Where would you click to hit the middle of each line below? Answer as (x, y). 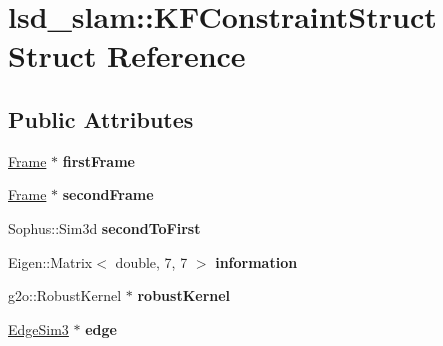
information (256, 261)
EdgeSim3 (38, 328)
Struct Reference (127, 55)
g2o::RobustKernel (65, 295)
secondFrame (108, 194)
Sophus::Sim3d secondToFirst (104, 227)
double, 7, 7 (151, 261)
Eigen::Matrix (50, 261)
